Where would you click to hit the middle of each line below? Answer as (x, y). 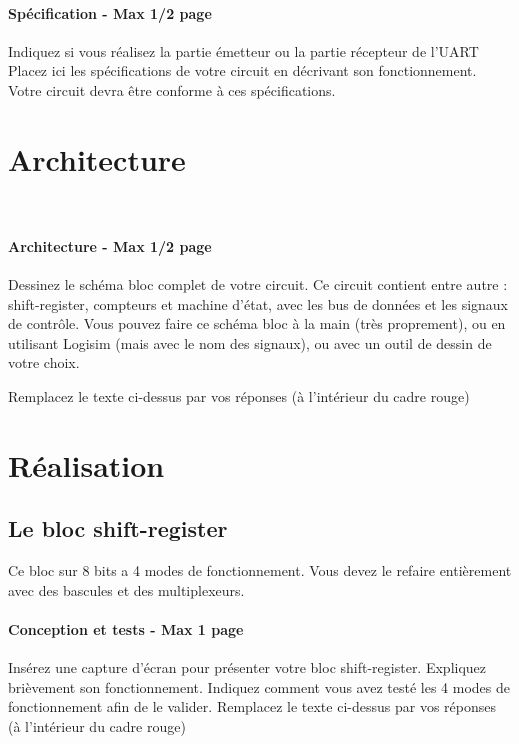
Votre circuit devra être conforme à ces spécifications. (172, 89)
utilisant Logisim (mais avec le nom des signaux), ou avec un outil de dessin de (250, 342)
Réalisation (86, 464)
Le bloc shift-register (118, 528)
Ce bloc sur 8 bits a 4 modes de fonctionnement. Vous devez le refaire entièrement (260, 570)
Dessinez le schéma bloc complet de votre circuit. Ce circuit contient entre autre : (258, 284)
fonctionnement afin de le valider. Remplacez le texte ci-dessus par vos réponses (252, 706)
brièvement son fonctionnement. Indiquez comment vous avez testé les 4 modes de (259, 686)
